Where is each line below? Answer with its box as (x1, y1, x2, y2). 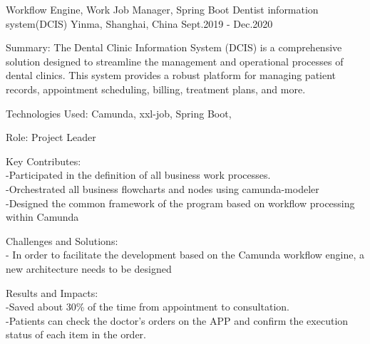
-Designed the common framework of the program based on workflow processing (6, 195, 355, 210)
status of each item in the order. (6, 327, 146, 342)
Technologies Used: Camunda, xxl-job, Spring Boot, (6, 105, 232, 120)
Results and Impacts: (6, 285, 98, 300)
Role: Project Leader (6, 130, 96, 145)
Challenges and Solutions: (6, 233, 118, 248)
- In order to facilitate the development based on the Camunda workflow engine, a (6, 247, 365, 262)
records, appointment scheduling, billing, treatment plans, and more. (6, 81, 306, 96)
